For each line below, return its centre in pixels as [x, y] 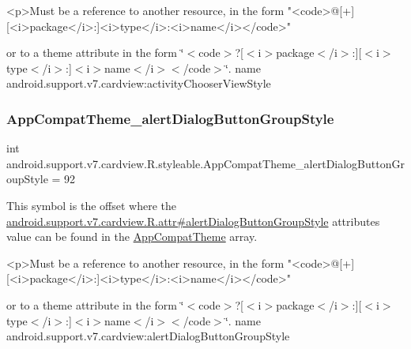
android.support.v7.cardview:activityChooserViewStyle [139, 83]
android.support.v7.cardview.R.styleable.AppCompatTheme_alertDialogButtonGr [205, 163]
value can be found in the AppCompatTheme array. [132, 236]
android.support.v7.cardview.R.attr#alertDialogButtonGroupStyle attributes [193, 221]
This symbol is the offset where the [91, 205]
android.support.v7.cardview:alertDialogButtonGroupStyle [148, 336]
